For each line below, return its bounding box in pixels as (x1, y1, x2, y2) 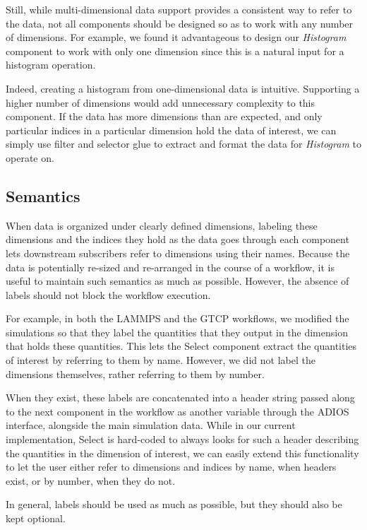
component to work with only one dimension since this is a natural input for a (6, 43, 344, 58)
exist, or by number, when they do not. (6, 473, 176, 488)
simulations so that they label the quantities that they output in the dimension (6, 324, 348, 339)
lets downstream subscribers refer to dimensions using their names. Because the (6, 245, 350, 260)
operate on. (6, 150, 54, 165)
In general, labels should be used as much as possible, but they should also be (6, 497, 342, 512)
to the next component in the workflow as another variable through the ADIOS (6, 404, 349, 418)
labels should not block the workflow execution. (6, 287, 211, 302)
